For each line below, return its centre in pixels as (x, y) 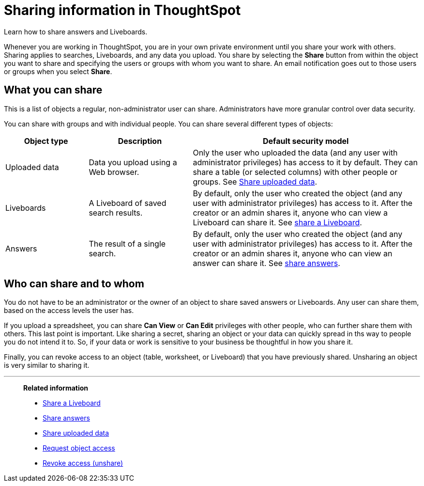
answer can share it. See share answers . (266, 263)
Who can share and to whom (74, 284)
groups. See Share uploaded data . (255, 181)
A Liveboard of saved (128, 203)
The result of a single (127, 243)
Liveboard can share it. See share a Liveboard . (277, 222)
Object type (46, 141)
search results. (116, 212)
